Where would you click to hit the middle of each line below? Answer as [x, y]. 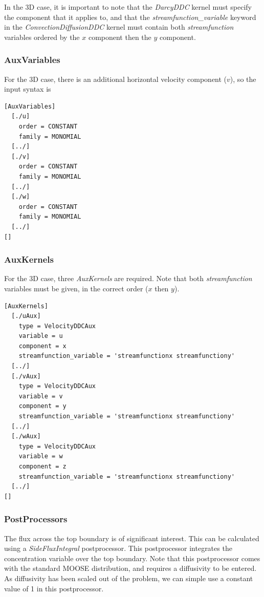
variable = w [41, 456]
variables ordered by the [42, 37]
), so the [243, 79]
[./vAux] [26, 376]
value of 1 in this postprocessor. [54, 588]
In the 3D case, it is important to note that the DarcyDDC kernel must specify [128, 7]
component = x [42, 346]
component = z [42, 466]
